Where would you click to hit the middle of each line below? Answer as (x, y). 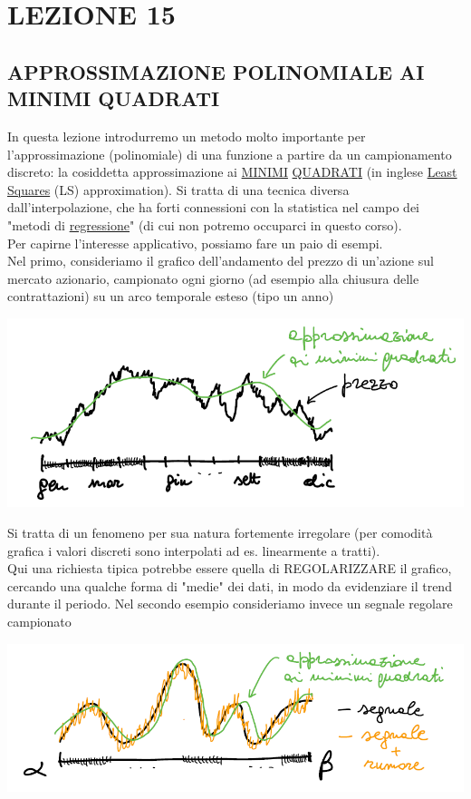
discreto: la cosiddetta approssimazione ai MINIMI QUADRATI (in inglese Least (232, 172)
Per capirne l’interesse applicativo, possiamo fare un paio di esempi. (195, 243)
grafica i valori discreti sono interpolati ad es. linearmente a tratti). (194, 550)
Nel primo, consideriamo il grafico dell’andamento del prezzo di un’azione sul (221, 261)
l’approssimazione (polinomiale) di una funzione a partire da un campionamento (230, 154)
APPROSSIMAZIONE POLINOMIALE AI (216, 71)
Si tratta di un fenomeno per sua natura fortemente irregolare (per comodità (220, 532)
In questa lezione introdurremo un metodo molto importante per (187, 136)
